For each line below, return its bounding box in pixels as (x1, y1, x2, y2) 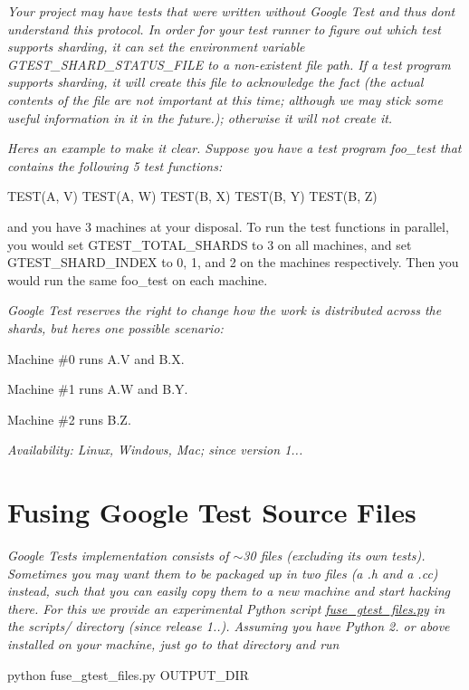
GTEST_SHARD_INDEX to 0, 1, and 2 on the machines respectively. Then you (7, 253, 459, 272)
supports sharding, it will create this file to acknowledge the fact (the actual (7, 72, 424, 91)
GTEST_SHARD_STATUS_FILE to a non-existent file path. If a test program (7, 54, 451, 73)
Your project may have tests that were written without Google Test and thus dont (7, 2, 455, 20)
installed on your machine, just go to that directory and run (7, 634, 340, 653)
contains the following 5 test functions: (7, 156, 223, 175)
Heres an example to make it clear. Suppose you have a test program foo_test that (7, 139, 462, 158)
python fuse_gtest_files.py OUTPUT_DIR (7, 665, 249, 684)
